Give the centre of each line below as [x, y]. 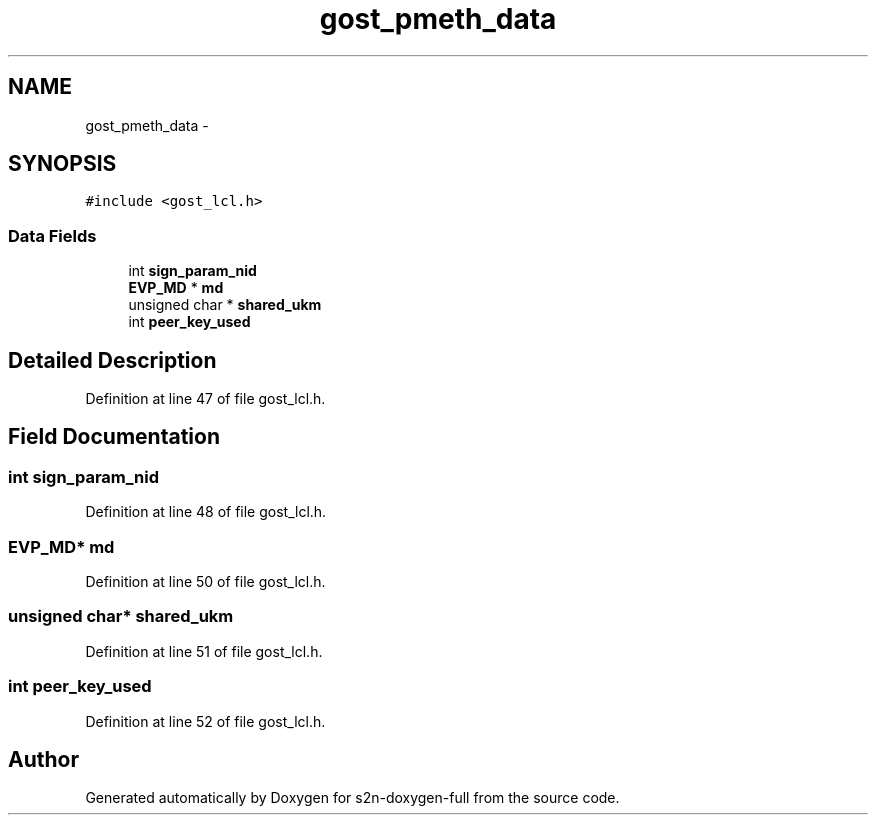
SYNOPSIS [62, 164]
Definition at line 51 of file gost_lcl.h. [204, 651]
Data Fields [52, 235]
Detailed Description [112, 360]
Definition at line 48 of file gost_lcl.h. [206, 512]
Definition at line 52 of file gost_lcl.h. [205, 721]
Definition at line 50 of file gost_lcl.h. [205, 581]
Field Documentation [114, 437]
